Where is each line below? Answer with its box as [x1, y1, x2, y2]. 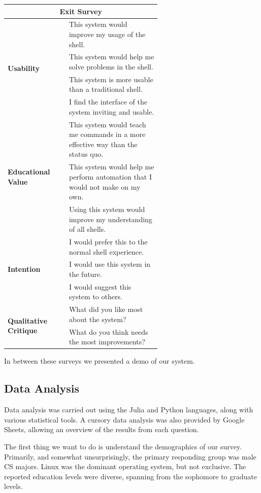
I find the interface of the [69, 96, 148, 107]
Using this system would [69, 203, 145, 214]
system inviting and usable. [69, 106, 154, 117]
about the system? [69, 313, 126, 324]
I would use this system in [69, 259, 151, 269]
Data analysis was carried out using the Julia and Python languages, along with [4, 404, 253, 415]
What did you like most [69, 304, 143, 314]
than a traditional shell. [69, 84, 143, 94]
